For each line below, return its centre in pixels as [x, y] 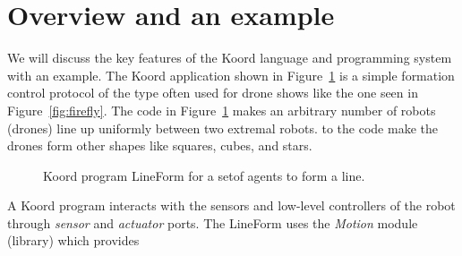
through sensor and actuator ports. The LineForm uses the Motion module [213, 222]
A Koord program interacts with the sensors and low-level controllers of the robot [231, 205]
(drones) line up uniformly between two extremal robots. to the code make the [222, 128]
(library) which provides [73, 240]
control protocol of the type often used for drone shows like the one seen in [213, 93]
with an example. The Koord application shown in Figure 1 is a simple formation [231, 75]
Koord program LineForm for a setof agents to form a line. [204, 175]
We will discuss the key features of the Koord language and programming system [230, 58]
